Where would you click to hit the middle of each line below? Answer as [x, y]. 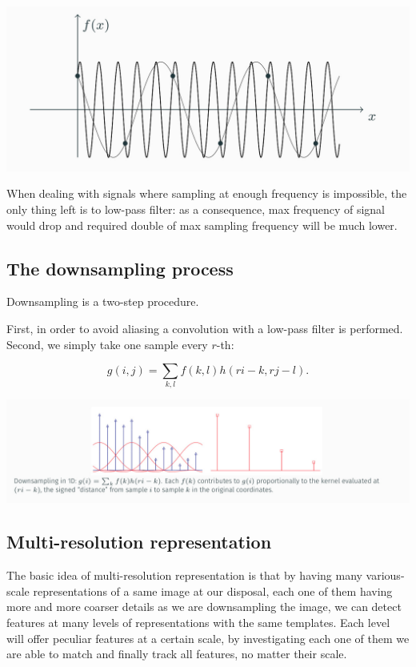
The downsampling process [120, 268]
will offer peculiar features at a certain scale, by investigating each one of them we [208, 638]
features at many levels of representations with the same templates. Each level [198, 622]
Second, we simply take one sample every [107, 344]
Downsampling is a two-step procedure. [103, 301]
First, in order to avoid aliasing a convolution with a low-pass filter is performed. [205, 328]
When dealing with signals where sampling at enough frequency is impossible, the [207, 193]
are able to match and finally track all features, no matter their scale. [177, 654]
